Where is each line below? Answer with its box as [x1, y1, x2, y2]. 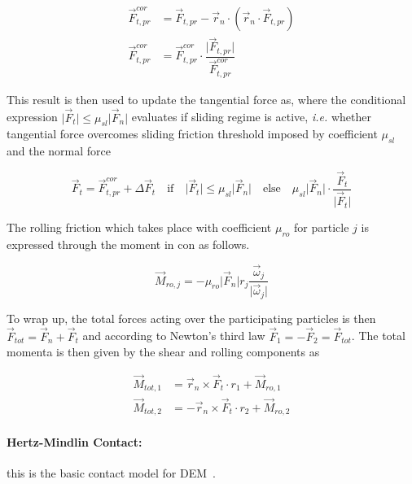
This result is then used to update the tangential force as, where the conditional [7, 90, 406, 107]
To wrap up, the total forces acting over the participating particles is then [7, 309, 376, 326]
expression [7, 108, 58, 125]
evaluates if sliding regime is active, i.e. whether [131, 108, 371, 125]
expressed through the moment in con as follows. [7, 235, 250, 252]
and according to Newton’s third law [82, 327, 265, 344]
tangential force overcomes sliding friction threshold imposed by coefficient [7, 125, 378, 142]
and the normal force [7, 142, 112, 159]
